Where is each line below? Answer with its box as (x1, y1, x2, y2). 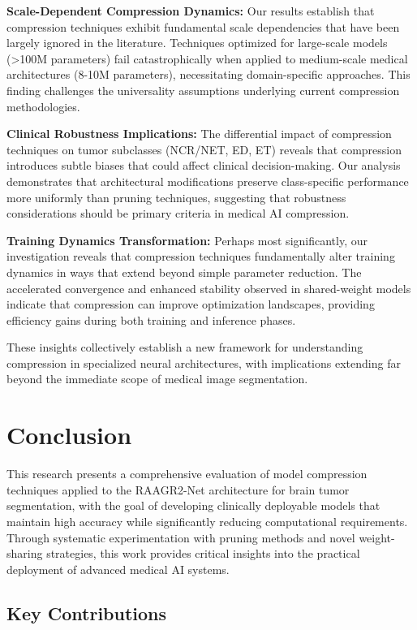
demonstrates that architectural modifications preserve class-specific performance (6, 172, 409, 189)
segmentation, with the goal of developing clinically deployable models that (6, 497, 380, 514)
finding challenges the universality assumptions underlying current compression (6, 81, 400, 98)
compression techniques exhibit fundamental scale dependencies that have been (6, 18, 400, 35)
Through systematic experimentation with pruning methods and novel (6, 529, 355, 546)
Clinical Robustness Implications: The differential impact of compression (6, 125, 392, 142)
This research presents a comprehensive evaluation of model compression (6, 465, 368, 482)
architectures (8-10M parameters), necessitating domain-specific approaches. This (6, 66, 411, 83)
